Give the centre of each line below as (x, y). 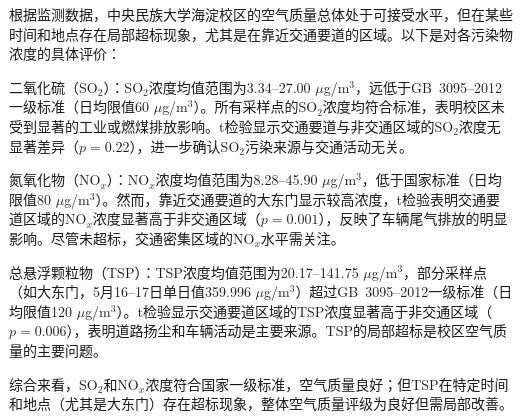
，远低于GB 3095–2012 (428, 86)
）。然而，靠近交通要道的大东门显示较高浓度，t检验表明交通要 (297, 198)
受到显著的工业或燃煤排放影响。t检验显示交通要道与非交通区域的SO (231, 125)
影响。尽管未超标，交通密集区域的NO (132, 237)
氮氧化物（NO (55, 179)
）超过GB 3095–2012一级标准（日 (404, 291)
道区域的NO (48, 218)
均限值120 (40, 310)
